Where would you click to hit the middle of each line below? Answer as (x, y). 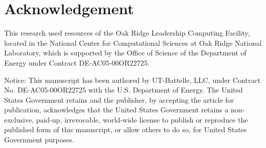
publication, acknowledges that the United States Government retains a (116, 110)
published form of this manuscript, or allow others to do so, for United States (126, 129)
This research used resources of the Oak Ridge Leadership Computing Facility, (127, 33)
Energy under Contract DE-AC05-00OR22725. (77, 62)
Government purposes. (39, 140)
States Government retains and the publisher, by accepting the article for (119, 99)
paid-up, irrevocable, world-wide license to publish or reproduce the (142, 119)
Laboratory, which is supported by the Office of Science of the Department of (125, 53)
